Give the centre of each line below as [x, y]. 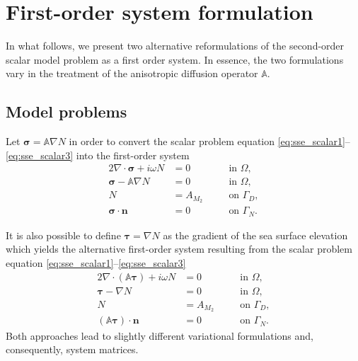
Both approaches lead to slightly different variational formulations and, [160, 335]
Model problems [67, 111]
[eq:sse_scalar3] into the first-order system [98, 155]
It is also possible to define [63, 235]
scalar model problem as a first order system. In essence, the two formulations [175, 59]
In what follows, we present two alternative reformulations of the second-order [175, 46]
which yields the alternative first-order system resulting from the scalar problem [179, 249]
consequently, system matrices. [72, 349]
